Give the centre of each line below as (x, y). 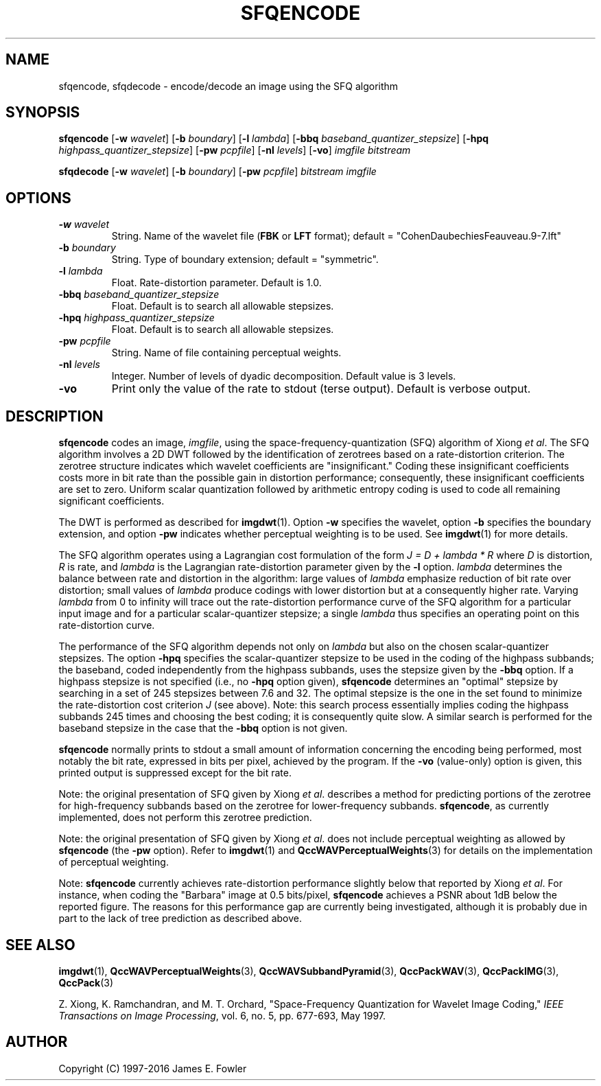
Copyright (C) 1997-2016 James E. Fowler (153, 1068)
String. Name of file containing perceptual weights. (226, 353)
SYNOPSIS (43, 113)
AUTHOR (37, 1042)
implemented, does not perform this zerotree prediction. (185, 818)
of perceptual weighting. (114, 862)
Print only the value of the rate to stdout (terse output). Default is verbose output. (321, 389)
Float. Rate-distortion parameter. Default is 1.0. (216, 283)
